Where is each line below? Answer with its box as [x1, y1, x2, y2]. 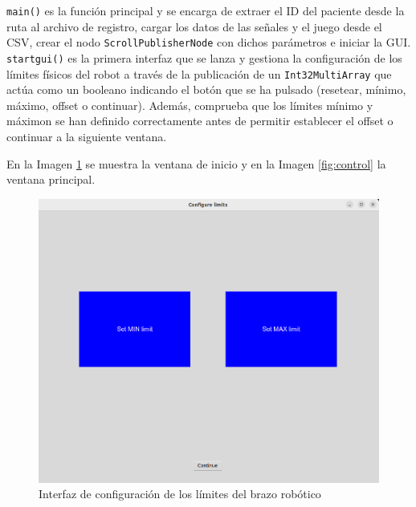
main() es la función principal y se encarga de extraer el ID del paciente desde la [6, 2, 405, 18]
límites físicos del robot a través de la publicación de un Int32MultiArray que [6, 65, 392, 82]
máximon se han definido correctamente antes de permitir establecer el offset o [6, 112, 394, 129]
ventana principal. [6, 171, 96, 188]
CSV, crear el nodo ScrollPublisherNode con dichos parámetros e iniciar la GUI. [6, 34, 411, 51]
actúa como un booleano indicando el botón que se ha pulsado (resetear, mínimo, [6, 81, 406, 98]
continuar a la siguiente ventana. [6, 128, 167, 144]
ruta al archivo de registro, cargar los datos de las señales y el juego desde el [6, 18, 382, 34]
